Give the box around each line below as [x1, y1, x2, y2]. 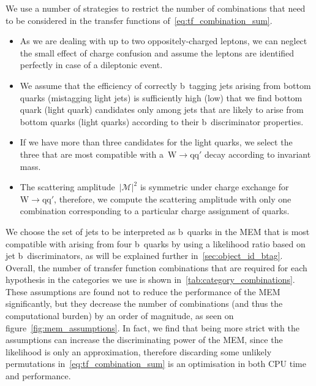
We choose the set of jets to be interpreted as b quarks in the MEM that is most [6, 225, 310, 237]
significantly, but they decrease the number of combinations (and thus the [6, 297, 283, 310]
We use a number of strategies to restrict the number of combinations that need [6, 2, 306, 14]
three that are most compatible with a [20, 147, 164, 160]
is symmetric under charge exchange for [140, 180, 289, 193]
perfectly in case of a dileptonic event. [20, 58, 163, 71]
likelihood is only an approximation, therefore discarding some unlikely [6, 345, 272, 358]
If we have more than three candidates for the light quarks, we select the [20, 136, 293, 149]
